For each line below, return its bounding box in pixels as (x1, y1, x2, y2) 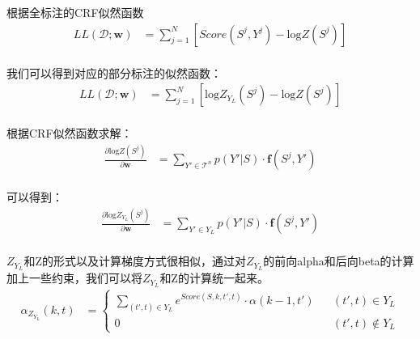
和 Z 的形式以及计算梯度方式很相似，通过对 (23, 252, 246, 269)
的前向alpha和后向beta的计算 (263, 252, 414, 269)
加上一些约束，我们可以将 (6, 269, 142, 286)
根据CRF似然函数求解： (6, 125, 133, 142)
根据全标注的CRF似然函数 (6, 4, 144, 20)
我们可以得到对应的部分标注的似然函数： (6, 64, 222, 81)
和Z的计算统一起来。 (159, 269, 269, 286)
